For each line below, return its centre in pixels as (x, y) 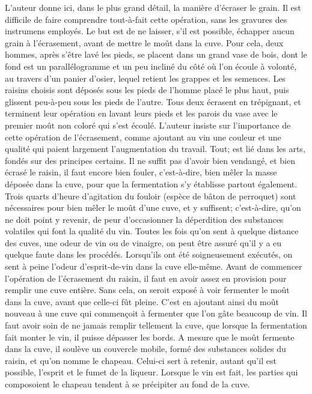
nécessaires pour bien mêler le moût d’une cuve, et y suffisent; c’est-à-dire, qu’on (153, 208)
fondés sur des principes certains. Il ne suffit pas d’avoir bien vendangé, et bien (150, 160)
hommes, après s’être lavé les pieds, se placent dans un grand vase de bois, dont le (156, 54)
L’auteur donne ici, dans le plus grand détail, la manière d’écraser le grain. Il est (153, 7)
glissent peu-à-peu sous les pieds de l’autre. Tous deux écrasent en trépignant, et (153, 101)
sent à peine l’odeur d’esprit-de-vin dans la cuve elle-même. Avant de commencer (154, 266)
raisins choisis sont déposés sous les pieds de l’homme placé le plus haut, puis (147, 90)
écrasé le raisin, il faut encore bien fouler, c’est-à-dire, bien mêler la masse (141, 172)
